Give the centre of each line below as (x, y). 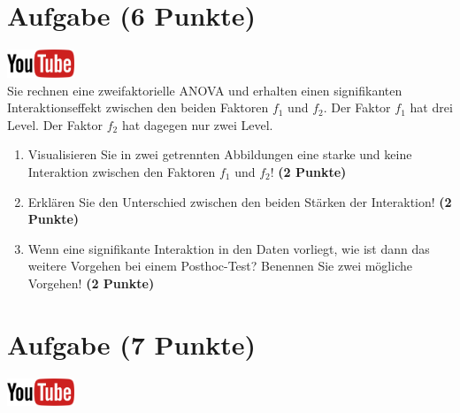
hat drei (431, 107)
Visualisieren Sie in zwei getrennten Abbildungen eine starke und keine (220, 154)
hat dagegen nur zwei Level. (197, 124)
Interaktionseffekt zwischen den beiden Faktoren (138, 107)
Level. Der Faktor (55, 124)
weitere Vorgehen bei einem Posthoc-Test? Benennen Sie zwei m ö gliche (220, 266)
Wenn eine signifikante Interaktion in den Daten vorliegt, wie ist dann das (229, 248)
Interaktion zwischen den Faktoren (122, 171)
